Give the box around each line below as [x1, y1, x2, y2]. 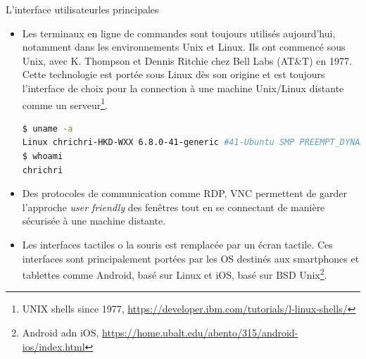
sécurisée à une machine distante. [22, 213, 166, 228]
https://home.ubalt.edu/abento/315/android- [102, 325, 298, 339]
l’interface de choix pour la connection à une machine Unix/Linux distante [22, 80, 344, 95]
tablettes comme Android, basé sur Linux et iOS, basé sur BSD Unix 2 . [22, 265, 327, 282]
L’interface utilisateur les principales [6, 2, 159, 16]
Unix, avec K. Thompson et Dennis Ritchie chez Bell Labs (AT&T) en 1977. [22, 53, 352, 68]
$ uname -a [22, 123, 73, 134]
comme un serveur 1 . [22, 95, 108, 112]
